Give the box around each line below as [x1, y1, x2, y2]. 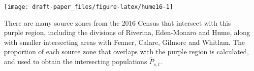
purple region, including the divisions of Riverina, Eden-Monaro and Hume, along [4, 27, 251, 37]
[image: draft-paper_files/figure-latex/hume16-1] [4, 3, 173, 10]
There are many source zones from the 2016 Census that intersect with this [4, 17, 231, 28]
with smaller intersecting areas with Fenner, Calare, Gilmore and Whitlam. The [4, 36, 245, 47]
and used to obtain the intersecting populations [4, 56, 147, 67]
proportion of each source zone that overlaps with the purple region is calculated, [4, 46, 249, 57]
